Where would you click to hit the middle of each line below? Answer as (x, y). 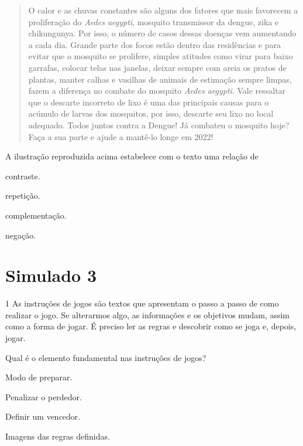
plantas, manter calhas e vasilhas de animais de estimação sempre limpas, (160, 79)
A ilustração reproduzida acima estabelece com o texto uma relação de (132, 156)
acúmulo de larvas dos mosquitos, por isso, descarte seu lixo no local (151, 113)
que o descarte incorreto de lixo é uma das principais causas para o (149, 102)
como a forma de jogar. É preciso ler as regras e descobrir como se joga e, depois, (151, 326)
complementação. (36, 215)
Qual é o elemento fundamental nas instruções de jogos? (106, 357)
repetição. (23, 195)
